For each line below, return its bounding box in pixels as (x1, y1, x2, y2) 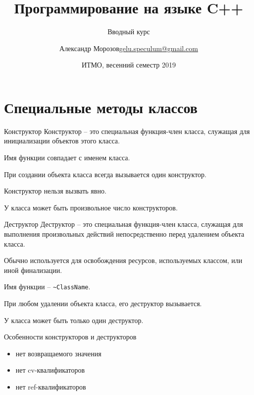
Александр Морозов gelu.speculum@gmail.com (59, 43, 198, 53)
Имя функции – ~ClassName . (4, 281, 91, 292)
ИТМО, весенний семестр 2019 (81, 60, 176, 70)
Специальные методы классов (4, 97, 198, 117)
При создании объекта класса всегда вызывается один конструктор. (4, 169, 207, 179)
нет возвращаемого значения (15, 348, 102, 358)
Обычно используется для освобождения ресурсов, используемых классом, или (4, 255, 243, 265)
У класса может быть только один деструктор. (4, 315, 144, 325)
